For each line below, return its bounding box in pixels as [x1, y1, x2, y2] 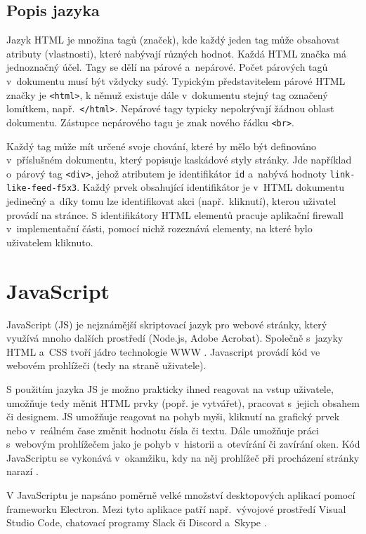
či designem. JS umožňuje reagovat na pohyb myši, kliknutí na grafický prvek [6, 409, 340, 424]
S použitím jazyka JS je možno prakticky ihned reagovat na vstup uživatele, [6, 381, 334, 396]
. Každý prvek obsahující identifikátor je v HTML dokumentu [77, 180, 344, 194]
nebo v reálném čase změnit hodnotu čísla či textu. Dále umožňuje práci [6, 422, 319, 437]
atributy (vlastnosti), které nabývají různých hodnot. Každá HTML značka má [6, 46, 346, 60]
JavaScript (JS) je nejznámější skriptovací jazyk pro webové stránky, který [6, 316, 327, 331]
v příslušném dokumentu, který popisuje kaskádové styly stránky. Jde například [6, 152, 352, 167]
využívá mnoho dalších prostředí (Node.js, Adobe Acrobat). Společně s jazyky [6, 331, 344, 345]
